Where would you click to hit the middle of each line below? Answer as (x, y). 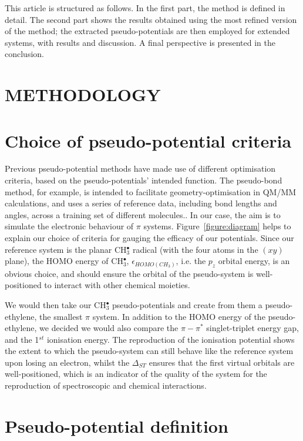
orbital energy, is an (254, 261)
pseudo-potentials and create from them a (187, 304)
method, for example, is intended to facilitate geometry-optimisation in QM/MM (151, 191)
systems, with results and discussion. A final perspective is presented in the (140, 42)
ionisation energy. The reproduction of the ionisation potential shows (171, 339)
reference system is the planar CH (66, 249)
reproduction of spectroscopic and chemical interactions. (106, 385)
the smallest (61, 316)
